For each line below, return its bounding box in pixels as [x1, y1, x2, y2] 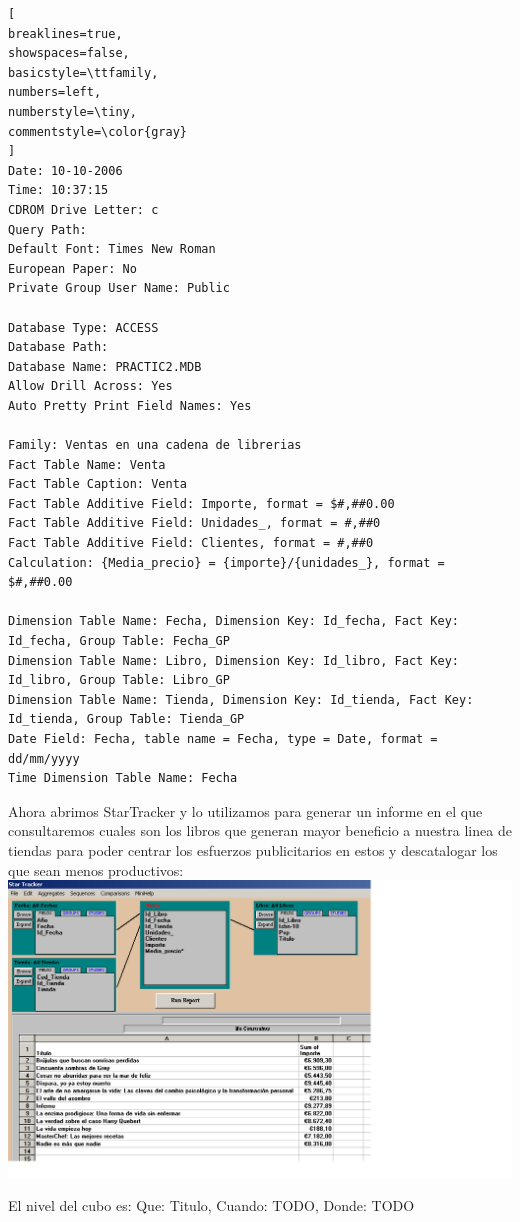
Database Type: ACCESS [8, 320, 159, 335]
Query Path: [8, 222, 87, 237]
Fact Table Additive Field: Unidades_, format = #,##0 [8, 516, 381, 531]
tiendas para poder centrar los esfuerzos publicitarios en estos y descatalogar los [8, 839, 498, 860]
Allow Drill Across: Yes [8, 379, 173, 394]
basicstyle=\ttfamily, [8, 65, 159, 80]
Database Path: [8, 340, 109, 355]
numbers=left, [8, 85, 102, 100]
